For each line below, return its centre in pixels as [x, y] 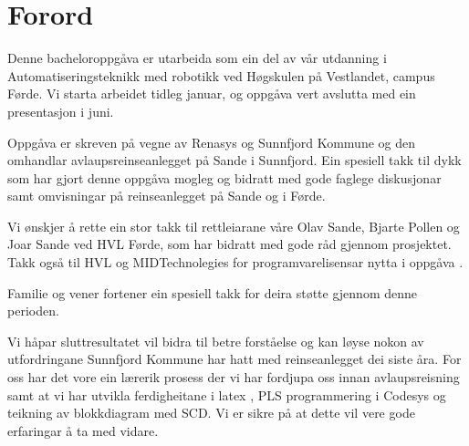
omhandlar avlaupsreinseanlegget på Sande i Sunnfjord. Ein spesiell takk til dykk [234, 160]
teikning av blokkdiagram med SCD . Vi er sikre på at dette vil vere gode [211, 413]
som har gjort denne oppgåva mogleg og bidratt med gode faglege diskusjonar [224, 177]
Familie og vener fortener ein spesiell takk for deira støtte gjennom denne [213, 292]
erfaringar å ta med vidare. [83, 430]
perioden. [33, 311]
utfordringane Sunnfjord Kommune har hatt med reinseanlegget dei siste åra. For [234, 359]
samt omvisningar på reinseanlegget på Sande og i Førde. [167, 196]
